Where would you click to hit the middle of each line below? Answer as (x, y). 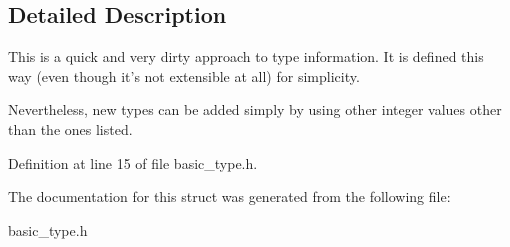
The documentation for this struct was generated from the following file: (229, 196)
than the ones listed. (70, 128)
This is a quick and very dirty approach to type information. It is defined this (246, 56)
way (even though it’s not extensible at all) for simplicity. (184, 75)
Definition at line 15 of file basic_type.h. (133, 162)
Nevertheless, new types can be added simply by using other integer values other (255, 109)
